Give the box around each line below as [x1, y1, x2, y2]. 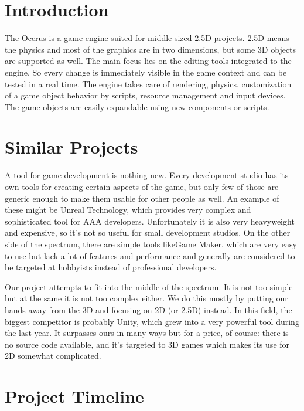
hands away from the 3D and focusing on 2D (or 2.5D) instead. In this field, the [5, 303, 292, 315]
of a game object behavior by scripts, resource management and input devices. [5, 89, 286, 101]
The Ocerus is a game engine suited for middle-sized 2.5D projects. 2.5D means [5, 32, 289, 44]
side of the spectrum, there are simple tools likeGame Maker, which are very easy [5, 237, 297, 250]
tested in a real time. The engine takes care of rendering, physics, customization [5, 77, 292, 90]
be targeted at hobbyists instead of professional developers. [5, 261, 217, 273]
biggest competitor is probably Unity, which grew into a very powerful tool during [5, 315, 299, 327]
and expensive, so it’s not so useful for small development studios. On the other [5, 226, 291, 239]
